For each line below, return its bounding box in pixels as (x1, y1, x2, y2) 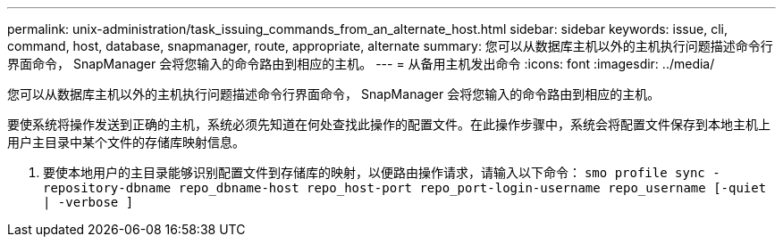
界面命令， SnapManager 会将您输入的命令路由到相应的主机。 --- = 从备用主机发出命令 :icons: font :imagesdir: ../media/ (7, 56, 715, 71)
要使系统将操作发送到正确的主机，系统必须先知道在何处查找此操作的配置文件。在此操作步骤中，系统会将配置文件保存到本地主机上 (7, 117, 770, 132)
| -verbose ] (43, 195, 134, 209)
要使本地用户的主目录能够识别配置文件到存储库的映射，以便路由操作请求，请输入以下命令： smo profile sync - (43, 165, 720, 180)
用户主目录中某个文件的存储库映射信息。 (7, 134, 245, 150)
